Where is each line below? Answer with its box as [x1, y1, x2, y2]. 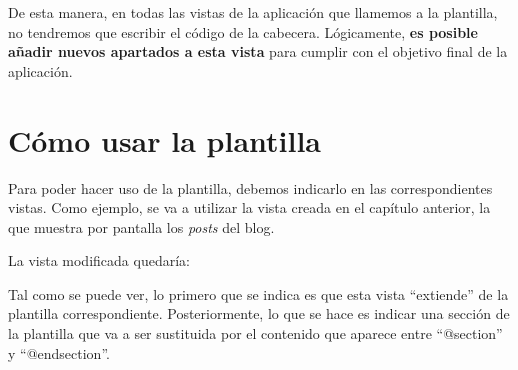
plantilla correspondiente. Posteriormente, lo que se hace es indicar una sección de [8, 303, 510, 324]
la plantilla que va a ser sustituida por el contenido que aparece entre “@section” [8, 323, 503, 344]
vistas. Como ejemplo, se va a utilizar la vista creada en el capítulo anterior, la [8, 197, 491, 218]
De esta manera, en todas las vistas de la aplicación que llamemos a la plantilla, [8, 2, 498, 22]
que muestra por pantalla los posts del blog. [8, 216, 275, 237]
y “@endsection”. [8, 342, 110, 363]
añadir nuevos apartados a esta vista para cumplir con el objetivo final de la [8, 41, 508, 62]
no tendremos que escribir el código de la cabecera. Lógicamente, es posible [8, 21, 478, 42]
